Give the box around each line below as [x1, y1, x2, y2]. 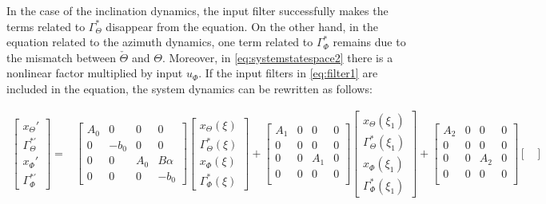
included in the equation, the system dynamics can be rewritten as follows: [6, 80, 373, 96]
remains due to [333, 33, 406, 50]
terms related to [6, 18, 86, 34]
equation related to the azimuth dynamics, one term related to [6, 33, 313, 50]
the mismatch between [6, 49, 116, 65]
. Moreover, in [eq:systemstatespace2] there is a [161, 49, 393, 65]
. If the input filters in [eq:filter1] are [198, 65, 378, 81]
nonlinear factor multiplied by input [6, 65, 183, 81]
